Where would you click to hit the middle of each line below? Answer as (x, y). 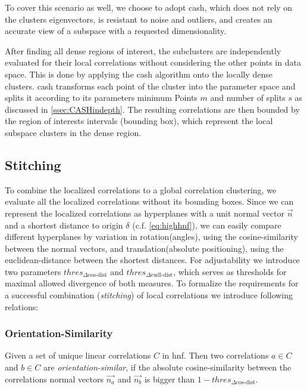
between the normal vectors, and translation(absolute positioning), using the (144, 248)
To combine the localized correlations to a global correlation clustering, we (141, 189)
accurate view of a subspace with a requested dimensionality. (116, 31)
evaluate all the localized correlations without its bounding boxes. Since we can (149, 201)
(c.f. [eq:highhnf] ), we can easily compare (207, 225)
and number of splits (248, 98)
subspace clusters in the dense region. (73, 132)
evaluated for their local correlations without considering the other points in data (153, 62)
